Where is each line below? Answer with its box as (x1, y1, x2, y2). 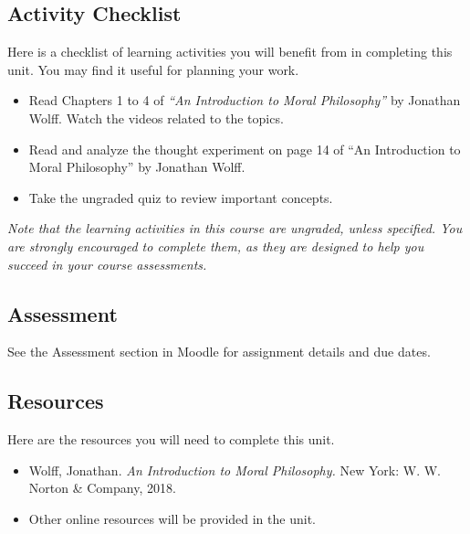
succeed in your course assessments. (7, 254, 207, 273)
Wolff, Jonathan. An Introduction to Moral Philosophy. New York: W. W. (28, 460, 441, 479)
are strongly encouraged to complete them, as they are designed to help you (7, 236, 424, 255)
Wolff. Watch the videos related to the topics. (28, 108, 284, 127)
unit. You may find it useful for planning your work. (7, 59, 299, 79)
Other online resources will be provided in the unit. (28, 508, 316, 528)
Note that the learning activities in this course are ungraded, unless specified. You (7, 219, 463, 238)
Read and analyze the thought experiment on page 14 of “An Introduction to (28, 139, 461, 158)
